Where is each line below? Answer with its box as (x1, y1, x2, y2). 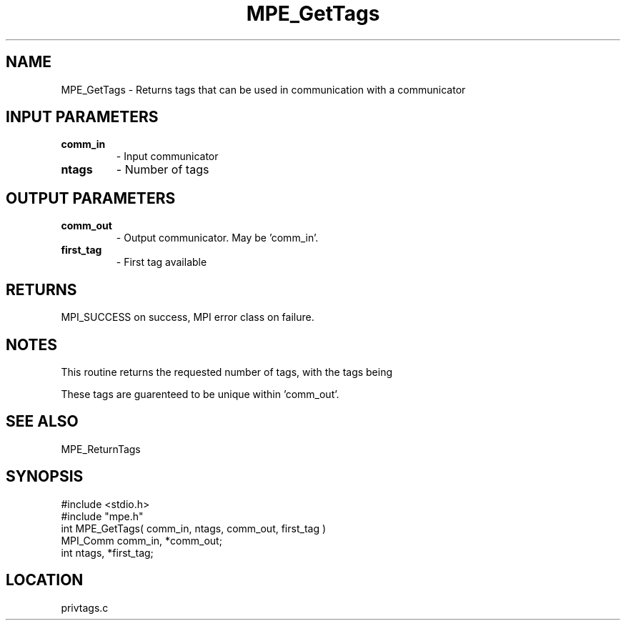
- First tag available (116, 256, 207, 269)
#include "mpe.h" (61, 510, 144, 522)
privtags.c (61, 601, 109, 614)
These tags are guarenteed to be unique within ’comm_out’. (61, 387, 339, 400)
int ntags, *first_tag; (61, 546, 154, 559)
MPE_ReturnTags (61, 442, 141, 455)
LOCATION (6, 571, 84, 590)
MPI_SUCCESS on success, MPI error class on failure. (61, 311, 314, 324)
